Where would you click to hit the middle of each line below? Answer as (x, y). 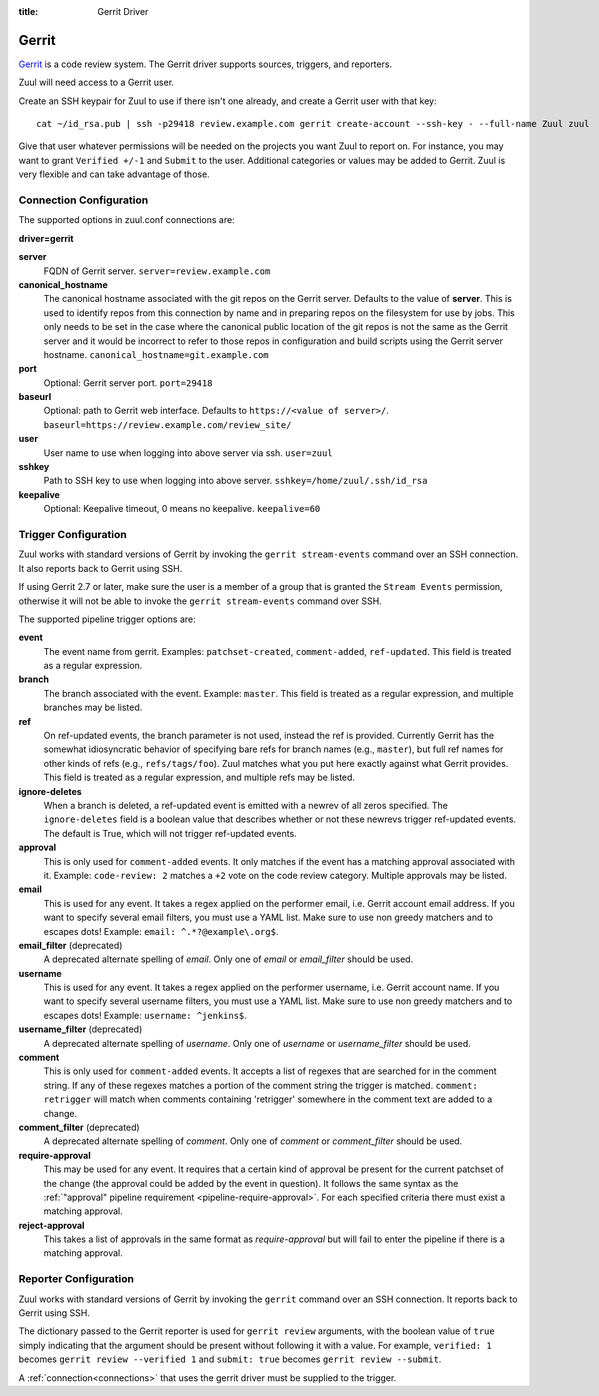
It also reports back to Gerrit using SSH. (100, 568)
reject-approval (51, 1225)
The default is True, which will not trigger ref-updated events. (170, 833)
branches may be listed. (93, 707)
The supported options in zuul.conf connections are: (126, 220)
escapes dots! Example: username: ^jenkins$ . (145, 1015)
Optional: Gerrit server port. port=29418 (128, 382)
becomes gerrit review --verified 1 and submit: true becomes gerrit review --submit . (230, 1359)
